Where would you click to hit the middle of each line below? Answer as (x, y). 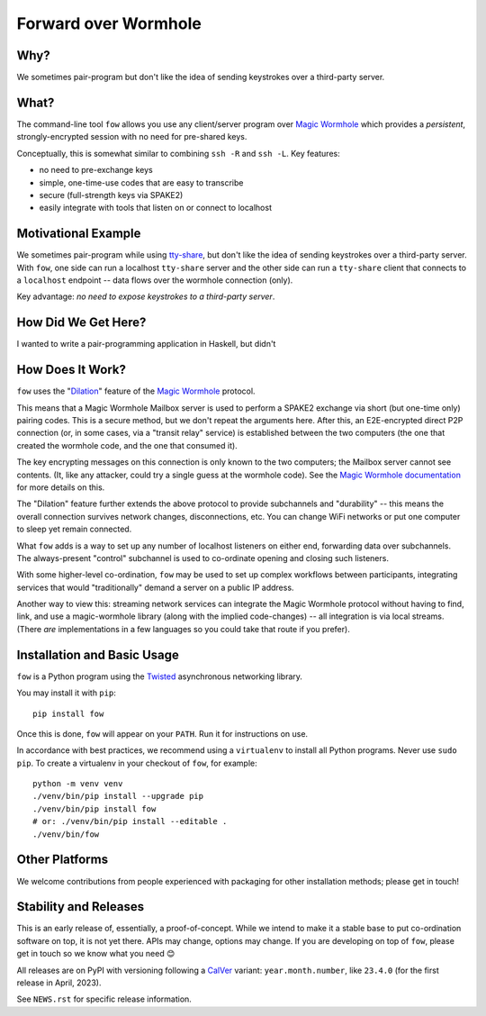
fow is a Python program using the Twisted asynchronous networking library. (160, 676)
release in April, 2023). (59, 983)
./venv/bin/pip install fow (94, 809)
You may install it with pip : (66, 693)
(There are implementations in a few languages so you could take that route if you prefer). (183, 629)
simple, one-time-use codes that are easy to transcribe (141, 182)
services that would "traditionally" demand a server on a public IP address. (155, 587)
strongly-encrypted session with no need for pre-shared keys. (132, 137)
